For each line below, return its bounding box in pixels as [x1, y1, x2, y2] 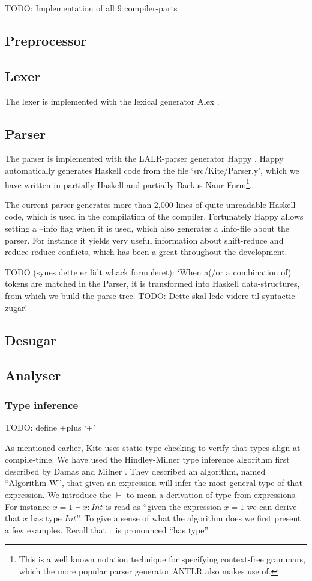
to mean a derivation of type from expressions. [126, 488, 298, 500]
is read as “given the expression [106, 500, 221, 512]
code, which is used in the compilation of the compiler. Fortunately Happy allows [5, 210, 304, 223]
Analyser [5, 366, 61, 384]
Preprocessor [5, 31, 87, 49]
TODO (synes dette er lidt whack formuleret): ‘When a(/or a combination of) [5, 265, 292, 278]
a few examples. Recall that [5, 523, 107, 536]
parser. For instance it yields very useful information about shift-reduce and [5, 233, 284, 246]
